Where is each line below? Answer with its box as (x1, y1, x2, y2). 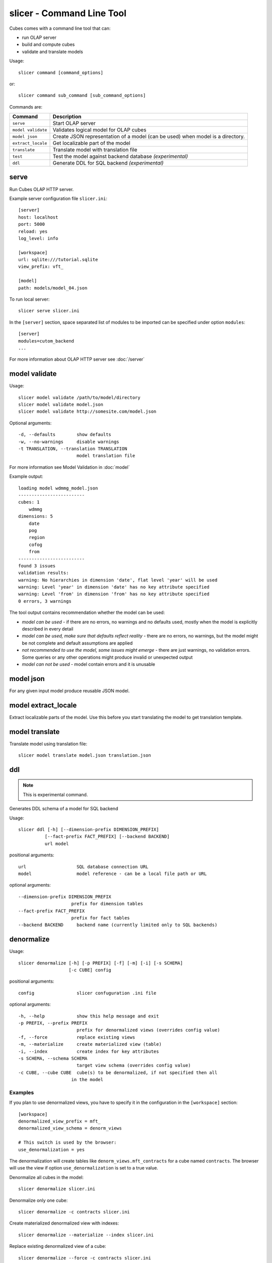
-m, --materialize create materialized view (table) (18, 1041, 162, 1047)
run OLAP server (22, 34, 56, 40)
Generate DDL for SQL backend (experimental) (52, 160, 164, 167)
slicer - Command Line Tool (9, 8, 127, 19)
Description (52, 113, 82, 120)
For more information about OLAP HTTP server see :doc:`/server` (9, 356, 145, 362)
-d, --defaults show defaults (18, 432, 112, 438)
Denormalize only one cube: (9, 1197, 68, 1203)
